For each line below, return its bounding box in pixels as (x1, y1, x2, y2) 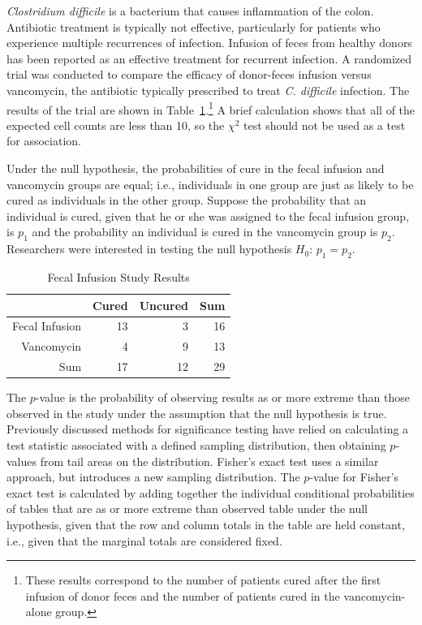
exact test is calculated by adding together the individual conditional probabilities (6, 484, 415, 501)
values (6, 452, 37, 469)
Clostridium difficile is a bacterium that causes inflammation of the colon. (6, 2, 374, 19)
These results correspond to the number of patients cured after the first (25, 571, 381, 588)
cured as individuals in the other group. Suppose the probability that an (6, 192, 367, 209)
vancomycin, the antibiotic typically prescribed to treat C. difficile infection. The (6, 81, 410, 98)
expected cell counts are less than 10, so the (6, 116, 225, 133)
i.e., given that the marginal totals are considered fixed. (6, 532, 282, 549)
